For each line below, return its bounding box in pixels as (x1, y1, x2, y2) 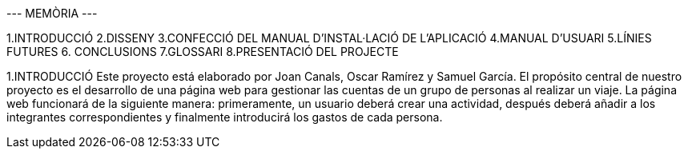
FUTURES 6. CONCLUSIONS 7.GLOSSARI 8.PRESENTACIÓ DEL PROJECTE (6, 45, 399, 58)
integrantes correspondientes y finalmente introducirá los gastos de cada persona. (6, 110, 443, 124)
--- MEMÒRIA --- (6, 6, 98, 20)
